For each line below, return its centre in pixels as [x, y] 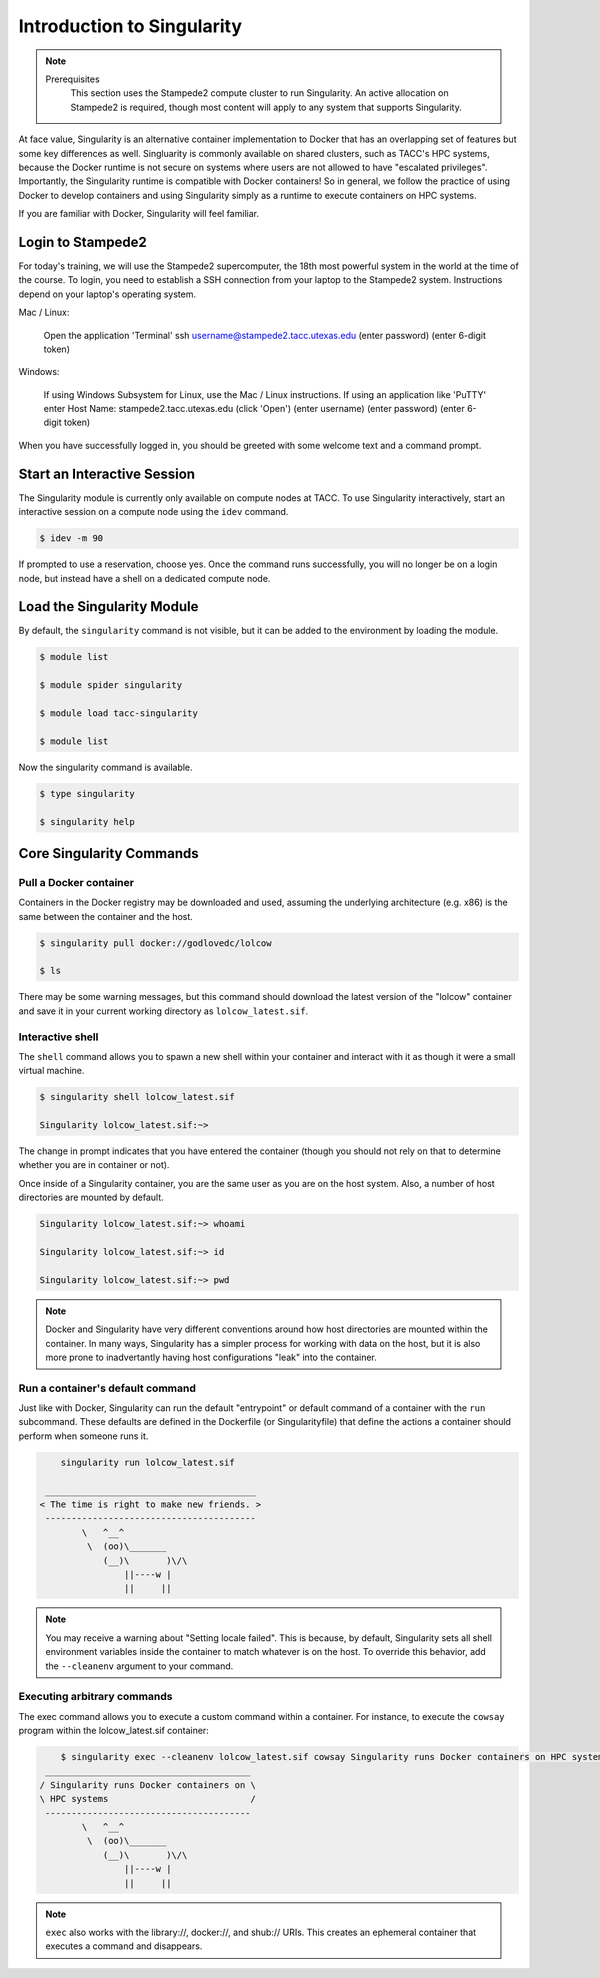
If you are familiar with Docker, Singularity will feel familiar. [139, 214]
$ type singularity [87, 793]
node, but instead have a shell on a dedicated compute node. [144, 578]
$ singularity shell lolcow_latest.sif [137, 1097]
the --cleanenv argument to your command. [139, 1666]
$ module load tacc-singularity [119, 713]
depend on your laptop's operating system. [107, 294]
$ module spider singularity [111, 685]
